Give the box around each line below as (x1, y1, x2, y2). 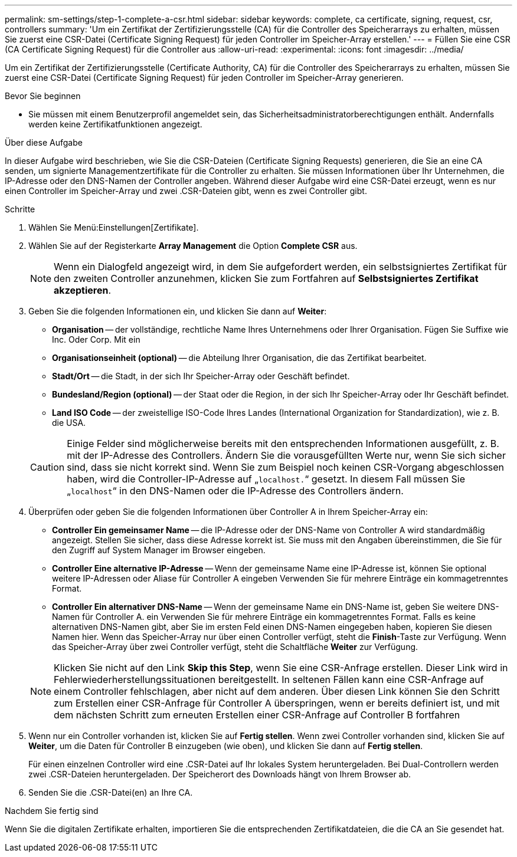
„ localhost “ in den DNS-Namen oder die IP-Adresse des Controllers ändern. (67, 485, 404, 497)
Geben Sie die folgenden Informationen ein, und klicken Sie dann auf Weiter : (28, 306, 327, 316)
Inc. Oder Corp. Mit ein (52, 334, 140, 344)
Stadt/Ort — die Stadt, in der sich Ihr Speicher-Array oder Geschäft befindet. (52, 371, 350, 381)
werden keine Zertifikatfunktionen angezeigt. (28, 119, 202, 129)
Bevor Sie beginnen (5, 91, 81, 101)
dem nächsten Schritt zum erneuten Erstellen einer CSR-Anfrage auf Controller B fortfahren (54, 709, 460, 721)
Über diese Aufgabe (5, 137, 83, 147)
